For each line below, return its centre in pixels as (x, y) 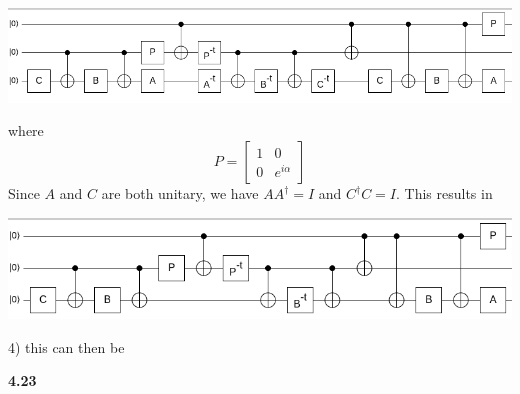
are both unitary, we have (180, 193)
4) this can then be (66, 346)
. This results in (444, 193)
